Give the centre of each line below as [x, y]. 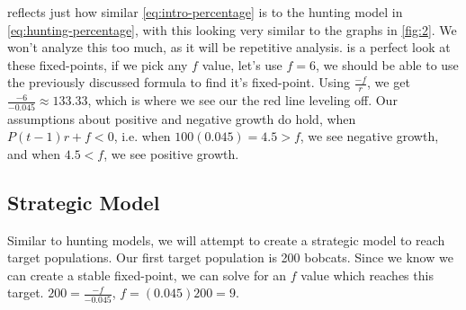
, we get [389, 82]
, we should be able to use [387, 64]
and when [34, 153]
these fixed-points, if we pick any [98, 64]
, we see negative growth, [369, 136]
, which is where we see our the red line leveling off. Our [242, 100]
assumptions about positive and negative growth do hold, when [182, 118]
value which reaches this [367, 275]
